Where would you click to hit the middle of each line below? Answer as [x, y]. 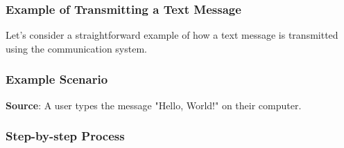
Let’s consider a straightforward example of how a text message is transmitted [172, 35]
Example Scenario [57, 79]
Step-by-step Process [65, 136]
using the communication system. [76, 48]
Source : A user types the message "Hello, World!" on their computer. [154, 105]
